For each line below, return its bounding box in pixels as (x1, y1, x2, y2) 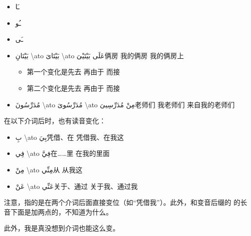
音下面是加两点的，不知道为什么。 (4, 206, 113, 217)
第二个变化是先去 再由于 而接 (27, 83, 120, 93)
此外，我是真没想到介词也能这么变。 (4, 223, 119, 233)
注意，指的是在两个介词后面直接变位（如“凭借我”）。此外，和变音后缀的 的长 (4, 197, 247, 207)
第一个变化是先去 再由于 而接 (27, 67, 120, 77)
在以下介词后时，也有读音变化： (4, 116, 106, 126)
